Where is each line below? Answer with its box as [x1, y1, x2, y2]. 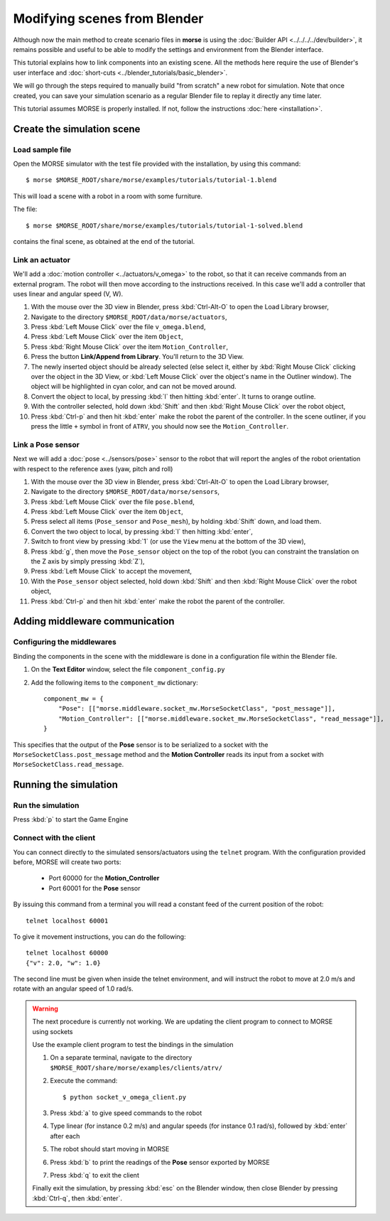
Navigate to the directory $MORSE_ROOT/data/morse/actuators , [31, 313, 227, 321]
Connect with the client [13, 833, 96, 843]
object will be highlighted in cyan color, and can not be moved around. [31, 382, 237, 391]
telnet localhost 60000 [26, 949, 109, 957]
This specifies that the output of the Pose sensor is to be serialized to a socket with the [13, 740, 269, 749]
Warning [32, 1004, 58, 1013]
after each [50, 1131, 80, 1140]
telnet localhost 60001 [26, 917, 109, 925]
